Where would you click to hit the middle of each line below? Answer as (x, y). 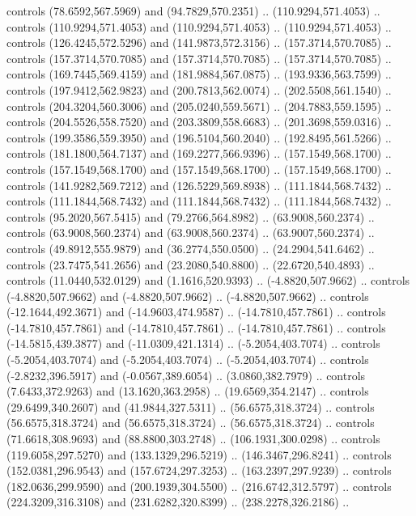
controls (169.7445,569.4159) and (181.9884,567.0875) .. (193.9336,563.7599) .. (199, 74)
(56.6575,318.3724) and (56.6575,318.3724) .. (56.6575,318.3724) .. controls (191, 423)
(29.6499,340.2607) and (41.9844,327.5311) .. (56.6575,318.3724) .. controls (191, 406)
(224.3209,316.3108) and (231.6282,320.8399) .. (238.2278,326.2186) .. (178, 502)
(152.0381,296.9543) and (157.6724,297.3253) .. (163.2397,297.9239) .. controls (199, 470)
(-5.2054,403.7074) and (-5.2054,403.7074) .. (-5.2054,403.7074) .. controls (188, 360)
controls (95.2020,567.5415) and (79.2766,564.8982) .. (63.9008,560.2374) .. (191, 216)
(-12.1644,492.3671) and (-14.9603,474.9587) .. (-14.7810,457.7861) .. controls (196, 312)
